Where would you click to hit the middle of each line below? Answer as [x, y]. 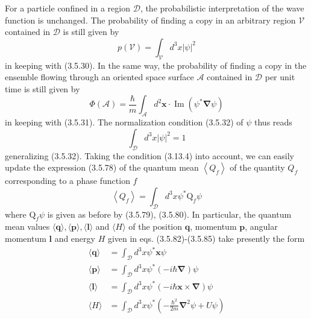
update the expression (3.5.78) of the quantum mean [102, 167]
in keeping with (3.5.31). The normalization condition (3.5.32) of [124, 122]
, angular [261, 226]
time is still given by [42, 88]
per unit [280, 77]
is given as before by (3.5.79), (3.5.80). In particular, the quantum [169, 214]
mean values [27, 226]
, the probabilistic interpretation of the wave [222, 8]
